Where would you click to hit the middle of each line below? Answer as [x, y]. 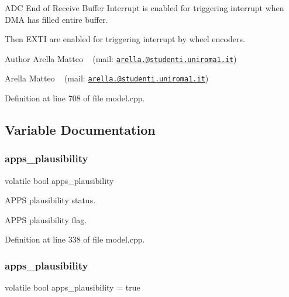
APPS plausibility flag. [46, 219]
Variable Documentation [80, 130]
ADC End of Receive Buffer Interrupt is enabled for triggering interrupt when [144, 8]
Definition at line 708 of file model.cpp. [75, 98]
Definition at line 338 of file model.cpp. [75, 239]
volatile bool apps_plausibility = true [73, 287]
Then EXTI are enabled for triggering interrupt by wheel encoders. [125, 39]
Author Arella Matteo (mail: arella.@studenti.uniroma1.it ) [121, 58]
